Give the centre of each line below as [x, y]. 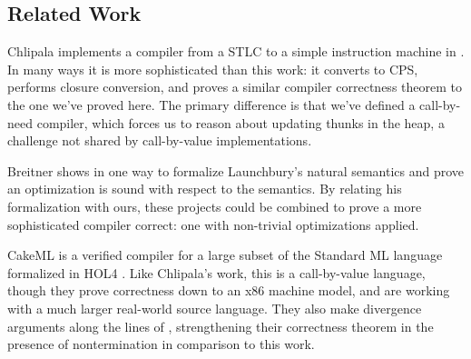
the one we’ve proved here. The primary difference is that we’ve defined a [211, 104]
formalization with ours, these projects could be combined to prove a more [215, 206]
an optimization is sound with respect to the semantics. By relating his [205, 189]
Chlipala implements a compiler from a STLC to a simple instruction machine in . [236, 51]
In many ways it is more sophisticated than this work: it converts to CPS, [213, 69]
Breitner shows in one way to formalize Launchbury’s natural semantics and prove [236, 170]
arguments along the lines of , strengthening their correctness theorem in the [221, 326]
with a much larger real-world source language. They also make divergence [215, 308]
